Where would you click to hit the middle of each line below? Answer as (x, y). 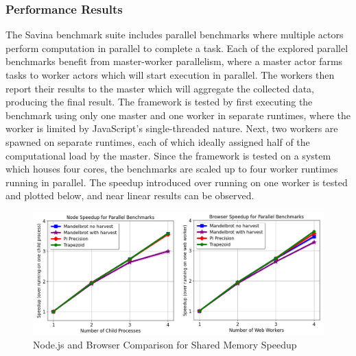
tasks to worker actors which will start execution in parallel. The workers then (170, 75)
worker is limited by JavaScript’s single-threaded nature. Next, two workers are (172, 128)
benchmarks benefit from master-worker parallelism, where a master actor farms (174, 61)
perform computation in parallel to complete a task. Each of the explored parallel (177, 48)
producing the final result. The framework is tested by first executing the (159, 102)
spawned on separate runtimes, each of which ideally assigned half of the (158, 141)
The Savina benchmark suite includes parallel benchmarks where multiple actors (175, 35)
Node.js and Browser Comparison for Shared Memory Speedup (165, 344)
